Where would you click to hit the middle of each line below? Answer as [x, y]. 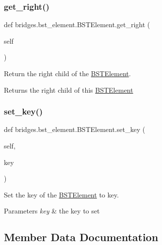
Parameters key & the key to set [52, 211]
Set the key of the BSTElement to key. [61, 194]
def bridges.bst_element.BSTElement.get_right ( [77, 24]
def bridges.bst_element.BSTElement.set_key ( [75, 129]
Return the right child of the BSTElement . [67, 73]
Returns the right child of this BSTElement [69, 90]
